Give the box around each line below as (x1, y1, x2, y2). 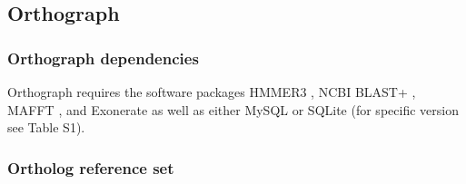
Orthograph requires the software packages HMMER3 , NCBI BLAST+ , (7, 82, 416, 101)
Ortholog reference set (7, 156, 174, 179)
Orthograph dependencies (7, 46, 199, 69)
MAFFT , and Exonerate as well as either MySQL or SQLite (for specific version (7, 100, 459, 119)
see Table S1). (7, 118, 85, 137)
